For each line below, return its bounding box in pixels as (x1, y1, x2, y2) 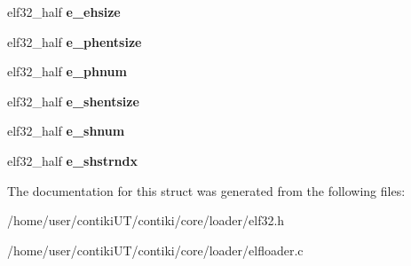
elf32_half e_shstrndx (7, 151, 138, 169)
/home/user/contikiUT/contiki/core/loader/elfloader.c (7, 240, 304, 259)
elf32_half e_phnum (7, 62, 127, 81)
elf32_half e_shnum (7, 121, 125, 140)
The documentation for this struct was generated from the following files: (7, 181, 406, 199)
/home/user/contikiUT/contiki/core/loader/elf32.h (7, 211, 285, 230)
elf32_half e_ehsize (7, 3, 121, 20)
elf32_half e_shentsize (7, 91, 139, 110)
